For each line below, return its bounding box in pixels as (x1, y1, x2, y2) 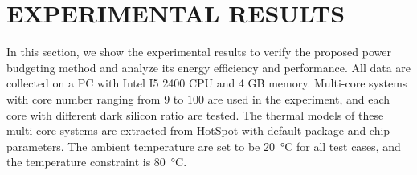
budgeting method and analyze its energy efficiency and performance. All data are (6, 59, 411, 75)
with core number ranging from (6, 90, 161, 107)
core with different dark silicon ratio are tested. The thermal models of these (6, 106, 384, 123)
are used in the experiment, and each (207, 90, 390, 107)
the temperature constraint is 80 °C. (6, 153, 187, 170)
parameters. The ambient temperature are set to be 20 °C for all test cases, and (6, 137, 401, 154)
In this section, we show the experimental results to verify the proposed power (6, 43, 391, 60)
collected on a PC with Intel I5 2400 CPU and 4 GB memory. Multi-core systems (6, 75, 407, 92)
